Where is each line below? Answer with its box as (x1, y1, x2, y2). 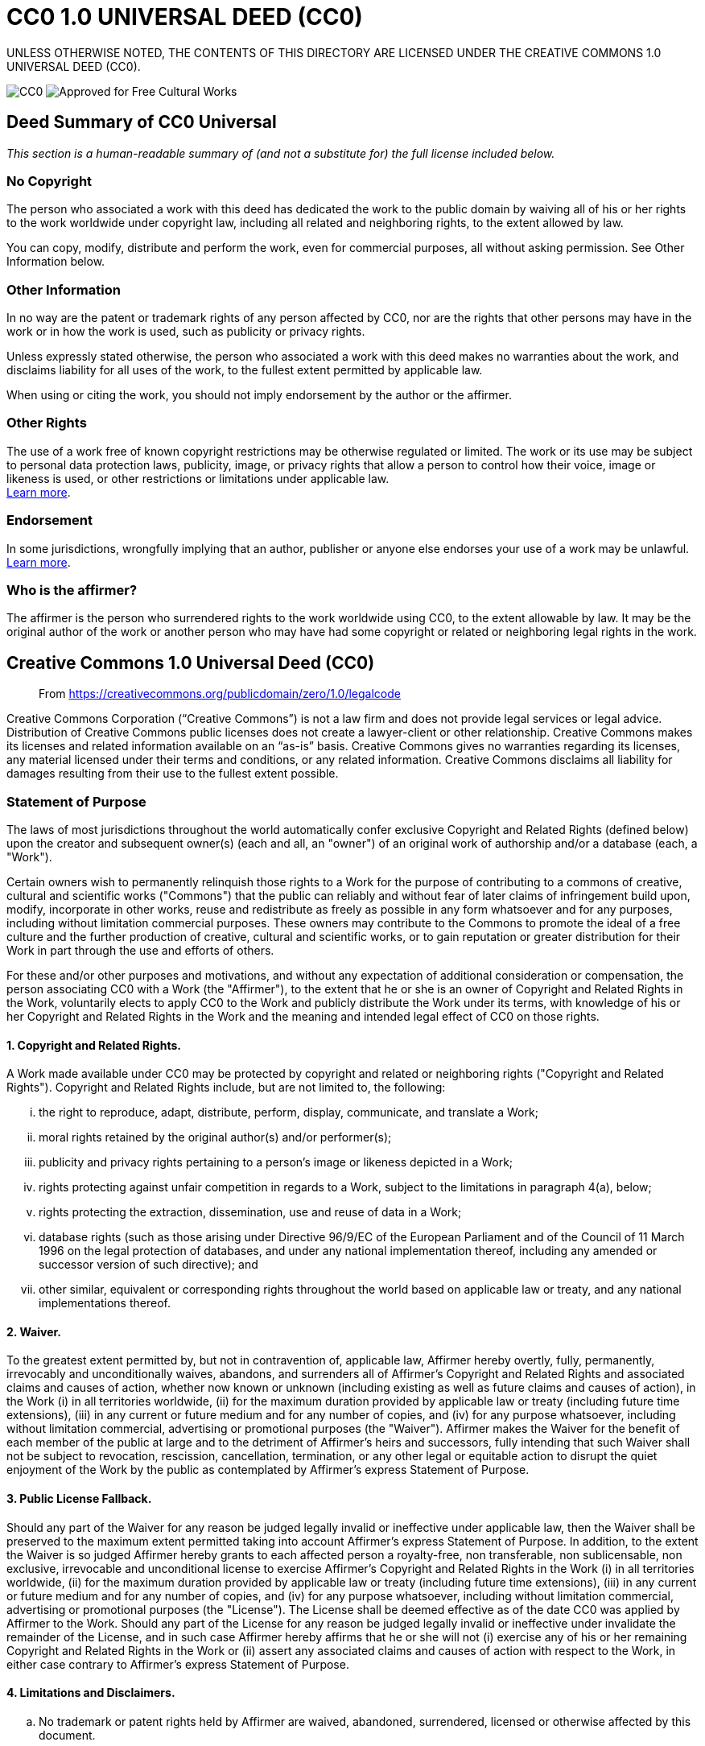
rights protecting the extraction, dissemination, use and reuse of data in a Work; (39, 1205, 462, 1220)
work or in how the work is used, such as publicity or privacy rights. (6, 324, 365, 339)
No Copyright (6, 172, 93, 189)
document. (39, 1727, 96, 1742)
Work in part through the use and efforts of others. (6, 943, 274, 957)
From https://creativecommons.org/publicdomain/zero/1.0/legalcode (39, 687, 401, 701)
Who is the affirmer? (6, 581, 138, 598)
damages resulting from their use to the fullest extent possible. (6, 766, 339, 781)
